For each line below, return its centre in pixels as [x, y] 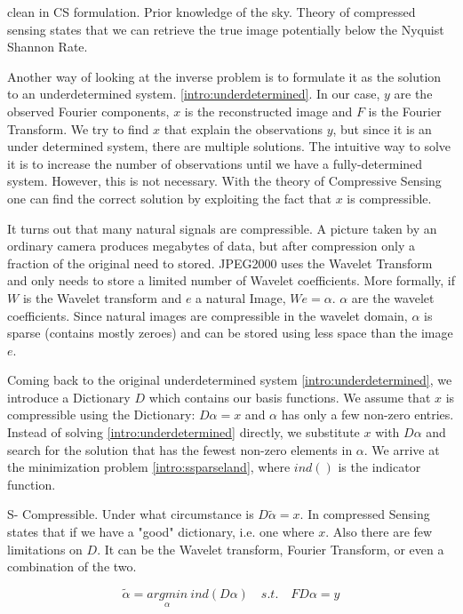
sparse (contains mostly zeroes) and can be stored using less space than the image [230, 333]
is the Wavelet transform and [102, 297]
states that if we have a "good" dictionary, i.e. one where [161, 532]
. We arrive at [402, 449]
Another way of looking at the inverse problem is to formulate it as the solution [224, 76]
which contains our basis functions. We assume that [290, 397]
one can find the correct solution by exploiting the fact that [169, 198]
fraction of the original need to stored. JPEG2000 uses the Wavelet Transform [220, 263]
